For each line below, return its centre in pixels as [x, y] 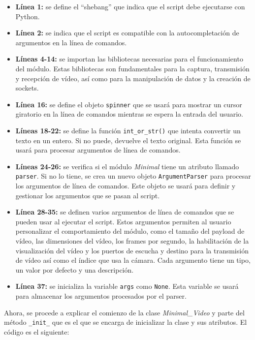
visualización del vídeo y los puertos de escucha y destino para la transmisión [132, 250]
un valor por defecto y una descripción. [75, 269]
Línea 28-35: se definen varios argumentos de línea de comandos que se [125, 212]
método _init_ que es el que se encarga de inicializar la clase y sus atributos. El [126, 322]
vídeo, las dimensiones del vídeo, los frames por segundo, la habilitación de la [132, 241]
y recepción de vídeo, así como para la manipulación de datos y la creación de [133, 78]
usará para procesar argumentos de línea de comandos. [98, 150]
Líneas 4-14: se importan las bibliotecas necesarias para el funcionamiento [129, 59]
